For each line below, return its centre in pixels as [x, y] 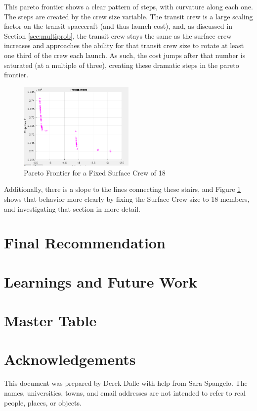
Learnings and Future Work [101, 281]
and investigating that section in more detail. [72, 208]
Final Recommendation [85, 243]
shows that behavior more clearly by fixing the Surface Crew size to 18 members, [127, 199]
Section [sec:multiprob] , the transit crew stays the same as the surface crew [118, 35]
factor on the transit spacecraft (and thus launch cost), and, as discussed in [118, 26]
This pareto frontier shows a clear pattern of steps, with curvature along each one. [128, 6]
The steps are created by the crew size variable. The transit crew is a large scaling [128, 16]
